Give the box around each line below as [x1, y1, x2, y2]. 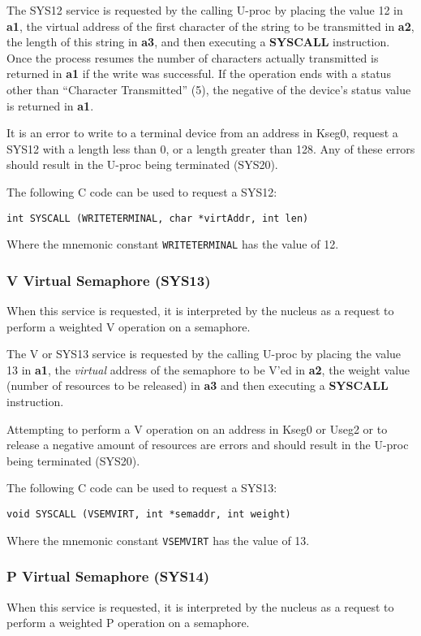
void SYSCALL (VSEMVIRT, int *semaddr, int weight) [6, 508, 291, 520]
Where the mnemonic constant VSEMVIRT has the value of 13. [6, 531, 310, 548]
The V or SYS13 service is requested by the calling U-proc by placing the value [6, 345, 402, 362]
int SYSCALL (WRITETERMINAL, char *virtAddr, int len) [6, 212, 309, 224]
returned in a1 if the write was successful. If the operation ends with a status [6, 65, 391, 82]
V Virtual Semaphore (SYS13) [6, 270, 211, 290]
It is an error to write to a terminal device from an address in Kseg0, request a [6, 124, 398, 141]
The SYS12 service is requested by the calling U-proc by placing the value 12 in [6, 2, 403, 18]
